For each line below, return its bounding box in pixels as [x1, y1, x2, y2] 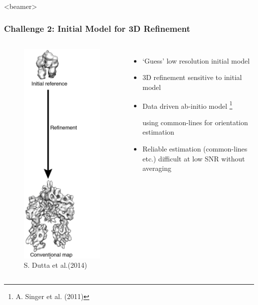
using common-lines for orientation [142, 117, 248, 127]
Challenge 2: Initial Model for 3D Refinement [4, 22, 191, 34]
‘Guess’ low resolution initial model [142, 55, 250, 66]
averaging [142, 163, 172, 173]
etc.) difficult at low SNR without [142, 153, 245, 163]
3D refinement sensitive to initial [142, 72, 242, 82]
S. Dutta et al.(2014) [24, 260, 87, 270]
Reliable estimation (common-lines [142, 144, 248, 154]
